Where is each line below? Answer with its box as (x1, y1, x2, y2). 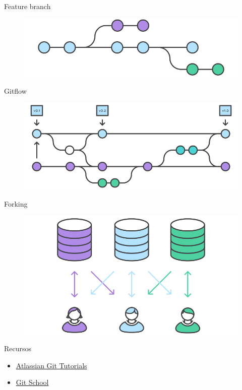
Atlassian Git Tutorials (16, 360, 87, 370)
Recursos (4, 343, 32, 354)
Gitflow (4, 86, 27, 96)
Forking (4, 198, 28, 209)
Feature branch (4, 1, 51, 11)
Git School (16, 377, 49, 387)
